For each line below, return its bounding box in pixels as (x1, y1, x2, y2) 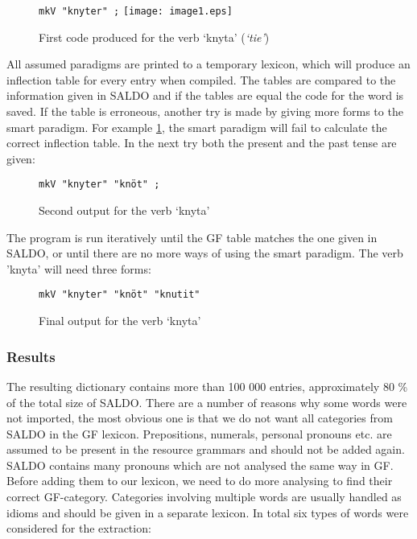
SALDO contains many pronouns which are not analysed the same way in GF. (6, 456, 394, 473)
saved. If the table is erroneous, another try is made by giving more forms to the (6, 103, 403, 120)
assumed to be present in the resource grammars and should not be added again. (6, 441, 405, 458)
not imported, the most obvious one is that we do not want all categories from (6, 409, 393, 426)
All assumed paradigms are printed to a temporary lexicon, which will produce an (6, 56, 411, 72)
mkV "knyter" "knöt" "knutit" (39, 289, 200, 301)
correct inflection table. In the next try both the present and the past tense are (6, 134, 397, 151)
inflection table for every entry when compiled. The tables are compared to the (6, 71, 396, 88)
